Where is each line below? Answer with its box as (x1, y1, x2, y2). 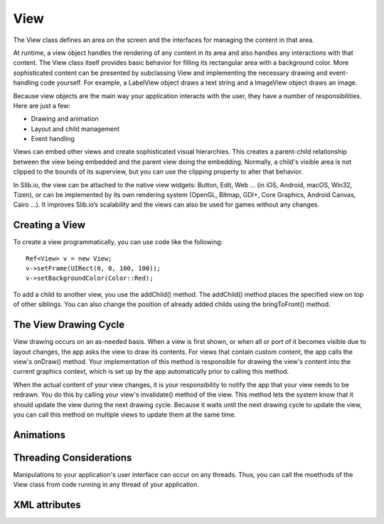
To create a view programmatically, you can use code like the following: (13, 238, 223, 246)
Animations (13, 429, 65, 441)
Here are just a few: (13, 101, 71, 110)
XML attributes (13, 499, 81, 511)
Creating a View (13, 219, 85, 231)
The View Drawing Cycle (13, 319, 124, 331)
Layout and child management (31, 125, 120, 133)
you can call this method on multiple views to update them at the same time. (13, 410, 236, 419)
